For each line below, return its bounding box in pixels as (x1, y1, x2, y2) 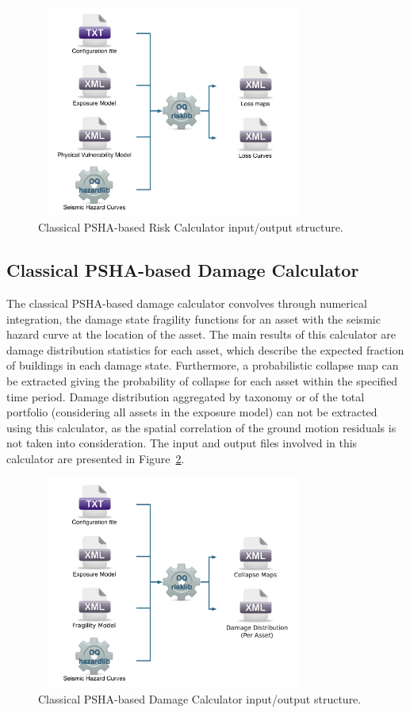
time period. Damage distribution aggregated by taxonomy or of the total (6, 388, 365, 404)
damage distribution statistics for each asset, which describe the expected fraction (6, 341, 404, 358)
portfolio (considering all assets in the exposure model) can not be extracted (6, 404, 377, 420)
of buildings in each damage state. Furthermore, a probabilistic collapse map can (6, 357, 399, 374)
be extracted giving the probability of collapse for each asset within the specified (6, 372, 398, 389)
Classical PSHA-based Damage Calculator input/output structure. (38, 690, 362, 707)
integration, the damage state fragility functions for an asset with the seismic (6, 310, 381, 327)
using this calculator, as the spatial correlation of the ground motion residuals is (6, 419, 397, 435)
